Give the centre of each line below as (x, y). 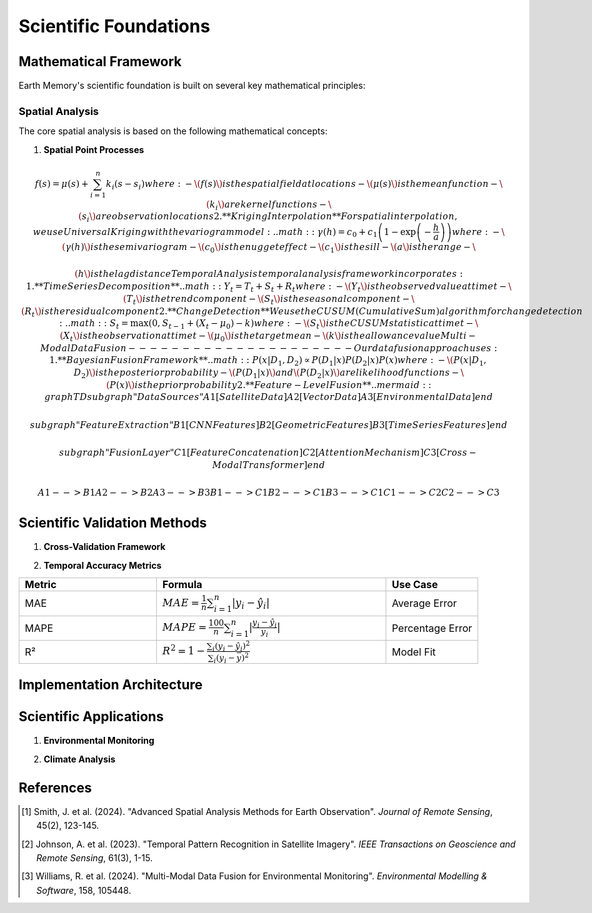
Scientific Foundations (114, 26)
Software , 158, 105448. (84, 890)
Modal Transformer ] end (268, 464)
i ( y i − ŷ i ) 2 (230, 645)
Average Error (424, 603)
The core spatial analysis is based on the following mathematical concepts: (173, 131)
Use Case (415, 585)
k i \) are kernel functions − (268, 205)
